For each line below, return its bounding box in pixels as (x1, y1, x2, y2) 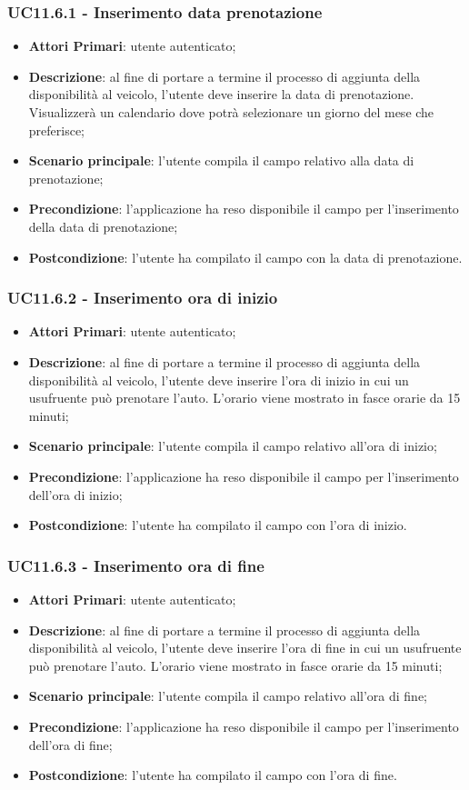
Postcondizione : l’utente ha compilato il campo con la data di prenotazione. (28, 247, 463, 266)
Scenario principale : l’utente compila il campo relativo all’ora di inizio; (28, 436, 437, 455)
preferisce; (28, 120, 85, 139)
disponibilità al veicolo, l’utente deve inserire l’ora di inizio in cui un (28, 370, 409, 389)
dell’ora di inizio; (28, 485, 123, 504)
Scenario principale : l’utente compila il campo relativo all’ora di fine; (28, 686, 428, 705)
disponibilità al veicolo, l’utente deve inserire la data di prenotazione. (28, 85, 414, 104)
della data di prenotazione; (28, 216, 178, 235)
